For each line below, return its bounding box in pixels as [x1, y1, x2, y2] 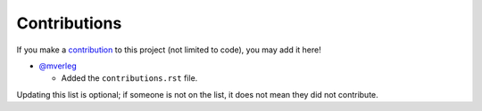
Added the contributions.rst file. [61, 73, 198, 83]
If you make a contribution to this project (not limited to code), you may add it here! [16, 44, 321, 55]
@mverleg [38, 60, 77, 71]
